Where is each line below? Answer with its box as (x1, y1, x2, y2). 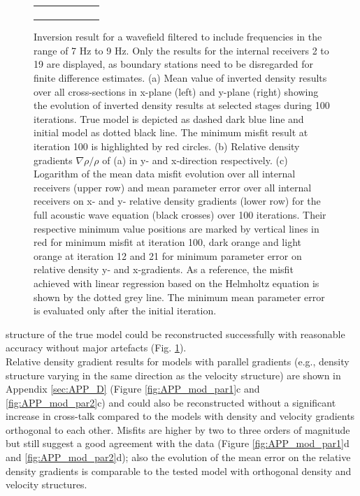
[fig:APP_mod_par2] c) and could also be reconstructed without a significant (6, 395, 336, 409)
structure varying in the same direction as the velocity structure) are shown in (6, 367, 341, 382)
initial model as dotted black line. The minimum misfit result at (34, 125, 308, 140)
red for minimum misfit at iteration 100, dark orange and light (34, 235, 301, 249)
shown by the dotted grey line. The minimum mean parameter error (34, 289, 325, 304)
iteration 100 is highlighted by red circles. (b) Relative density (34, 139, 300, 153)
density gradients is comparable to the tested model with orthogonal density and (6, 463, 352, 478)
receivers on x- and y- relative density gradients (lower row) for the (34, 194, 321, 208)
